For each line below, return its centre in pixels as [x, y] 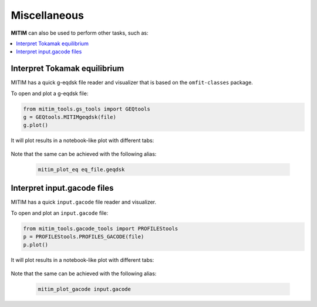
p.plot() [36, 245]
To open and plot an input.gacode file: [60, 213]
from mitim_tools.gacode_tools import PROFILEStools [101, 228]
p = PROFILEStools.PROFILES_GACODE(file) [84, 237]
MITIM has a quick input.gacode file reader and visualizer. [84, 202]
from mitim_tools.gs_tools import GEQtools [87, 109]
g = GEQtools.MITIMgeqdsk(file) [70, 117]
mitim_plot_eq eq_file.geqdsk [81, 169]
